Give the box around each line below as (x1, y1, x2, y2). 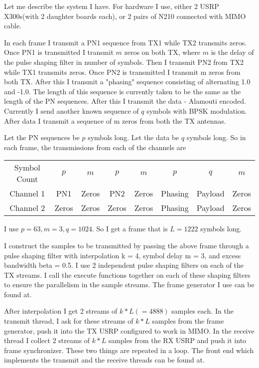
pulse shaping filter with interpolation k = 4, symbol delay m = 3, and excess (4, 250, 241, 260)
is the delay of (211, 47, 254, 57)
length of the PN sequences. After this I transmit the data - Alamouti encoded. (4, 96, 246, 106)
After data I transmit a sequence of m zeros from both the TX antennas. (4, 115, 226, 126)
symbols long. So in (186, 132, 246, 143)
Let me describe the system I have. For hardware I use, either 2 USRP (4, 1, 219, 11)
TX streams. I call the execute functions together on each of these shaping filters (4, 269, 251, 280)
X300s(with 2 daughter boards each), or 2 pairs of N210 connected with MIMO (4, 10, 246, 21)
